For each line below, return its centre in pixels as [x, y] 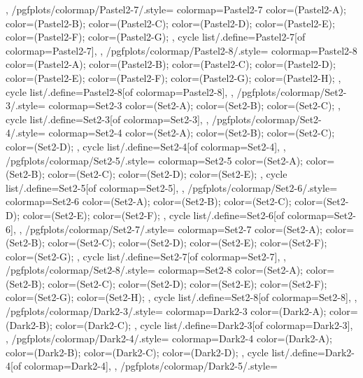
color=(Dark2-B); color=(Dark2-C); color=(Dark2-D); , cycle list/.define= [165, 352]
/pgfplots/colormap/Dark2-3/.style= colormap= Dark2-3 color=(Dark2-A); [166, 311]
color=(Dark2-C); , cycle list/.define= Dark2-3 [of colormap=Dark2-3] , [204, 324]
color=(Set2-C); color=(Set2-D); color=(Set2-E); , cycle [168, 174]
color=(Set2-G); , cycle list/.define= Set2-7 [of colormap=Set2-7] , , [146, 256]
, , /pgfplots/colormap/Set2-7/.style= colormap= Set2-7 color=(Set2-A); [168, 229]
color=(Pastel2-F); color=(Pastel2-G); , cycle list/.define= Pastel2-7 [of [156, 37]
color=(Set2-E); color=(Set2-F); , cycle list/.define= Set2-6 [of [154, 215]
